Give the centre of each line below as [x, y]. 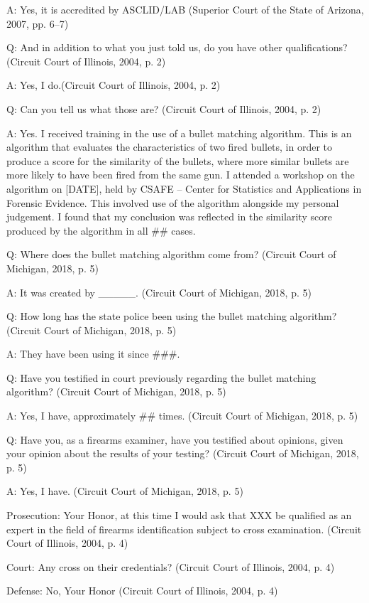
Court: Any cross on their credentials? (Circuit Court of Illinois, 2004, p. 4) [171, 566]
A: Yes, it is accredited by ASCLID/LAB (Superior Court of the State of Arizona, [185, 9]
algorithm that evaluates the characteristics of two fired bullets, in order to [170, 147]
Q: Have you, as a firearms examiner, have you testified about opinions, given [175, 439]
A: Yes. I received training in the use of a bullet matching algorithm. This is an [179, 133]
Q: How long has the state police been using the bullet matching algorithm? [172, 316]
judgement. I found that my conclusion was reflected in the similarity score [169, 217]
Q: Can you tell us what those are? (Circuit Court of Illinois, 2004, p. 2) [164, 108]
